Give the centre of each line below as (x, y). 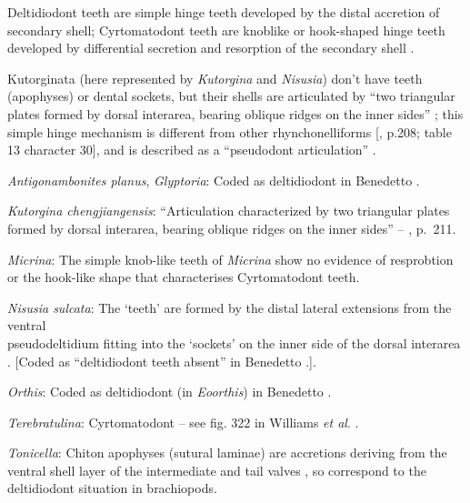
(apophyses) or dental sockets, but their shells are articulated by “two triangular (231, 96)
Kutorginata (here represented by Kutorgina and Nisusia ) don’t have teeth (215, 78)
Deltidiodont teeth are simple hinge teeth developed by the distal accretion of (224, 12)
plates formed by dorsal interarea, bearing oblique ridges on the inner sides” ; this (235, 113)
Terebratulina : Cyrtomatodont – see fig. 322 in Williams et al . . (183, 422)
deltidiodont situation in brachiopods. (112, 488)
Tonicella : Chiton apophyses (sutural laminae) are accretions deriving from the (227, 453)
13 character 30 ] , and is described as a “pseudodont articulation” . (192, 150)
